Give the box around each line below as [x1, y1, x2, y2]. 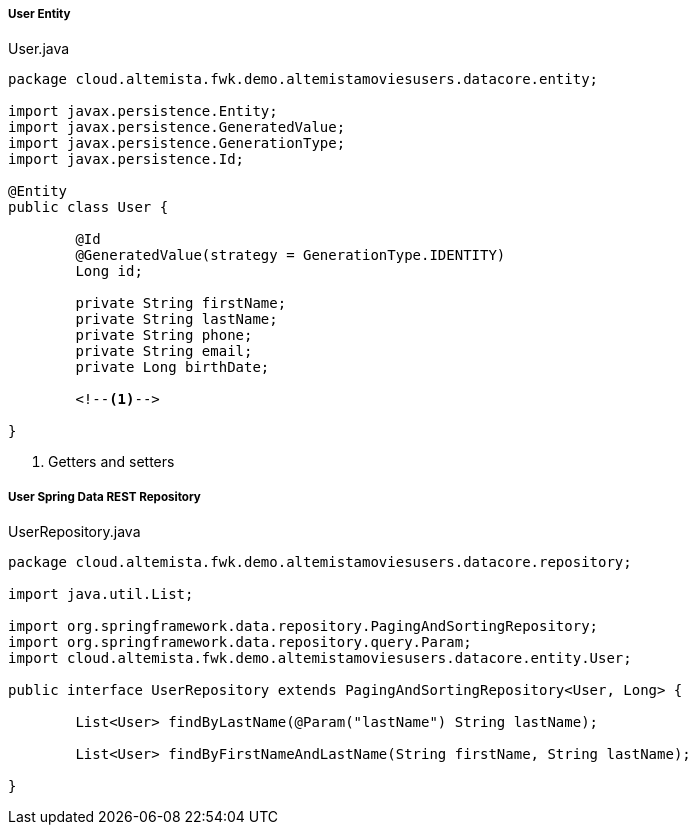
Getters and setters [48, 453, 175, 471]
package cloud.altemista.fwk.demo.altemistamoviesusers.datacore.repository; [8, 554, 632, 571]
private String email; [75, 343, 253, 360]
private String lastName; [75, 311, 278, 328]
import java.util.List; [8, 586, 194, 603]
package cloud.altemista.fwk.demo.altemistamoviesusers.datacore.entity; [8, 71, 599, 88]
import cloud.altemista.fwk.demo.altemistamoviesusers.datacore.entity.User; [8, 650, 632, 667]
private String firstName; [75, 295, 287, 312]
